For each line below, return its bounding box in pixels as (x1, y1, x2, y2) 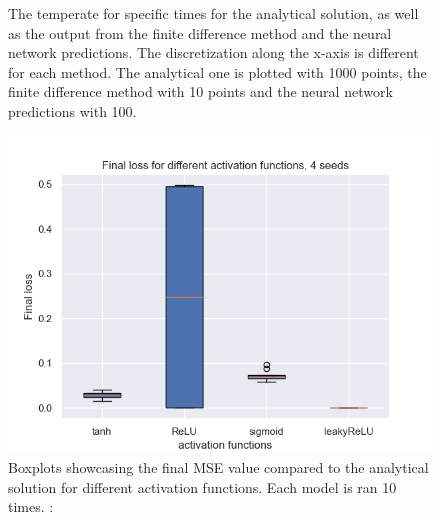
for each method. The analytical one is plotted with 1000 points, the (8, 61, 427, 82)
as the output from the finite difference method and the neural (8, 22, 392, 43)
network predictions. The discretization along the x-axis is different (8, 42, 419, 63)
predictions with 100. (8, 100, 137, 121)
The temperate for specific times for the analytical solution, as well (8, 3, 419, 23)
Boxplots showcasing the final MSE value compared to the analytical (8, 457, 429, 478)
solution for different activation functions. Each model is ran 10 (8, 476, 397, 497)
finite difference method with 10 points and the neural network (8, 81, 393, 102)
